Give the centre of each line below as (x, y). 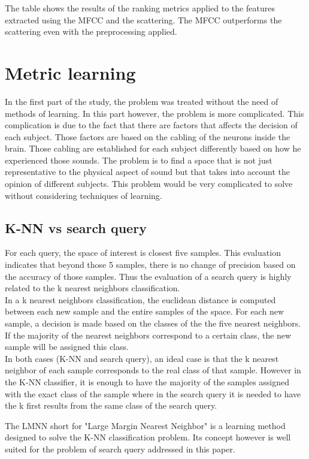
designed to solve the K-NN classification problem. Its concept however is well (148, 437)
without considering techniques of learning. (84, 195)
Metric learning (70, 72)
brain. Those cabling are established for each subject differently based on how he (153, 148)
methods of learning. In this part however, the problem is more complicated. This (154, 113)
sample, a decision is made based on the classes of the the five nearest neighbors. (153, 323)
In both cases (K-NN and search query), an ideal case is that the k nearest (142, 358)
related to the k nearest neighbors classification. (93, 288)
